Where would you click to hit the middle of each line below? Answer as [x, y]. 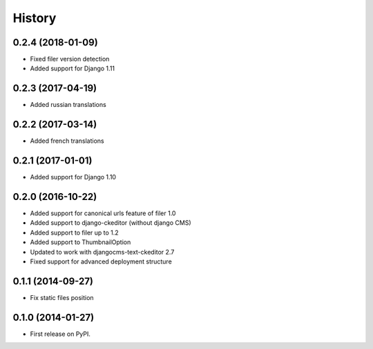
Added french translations [67, 141]
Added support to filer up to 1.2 [74, 232]
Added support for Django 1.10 [73, 177]
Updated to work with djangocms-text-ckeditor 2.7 [102, 252]
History [35, 18]
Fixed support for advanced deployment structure [101, 261]
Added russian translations [68, 105]
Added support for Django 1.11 [73, 68]
